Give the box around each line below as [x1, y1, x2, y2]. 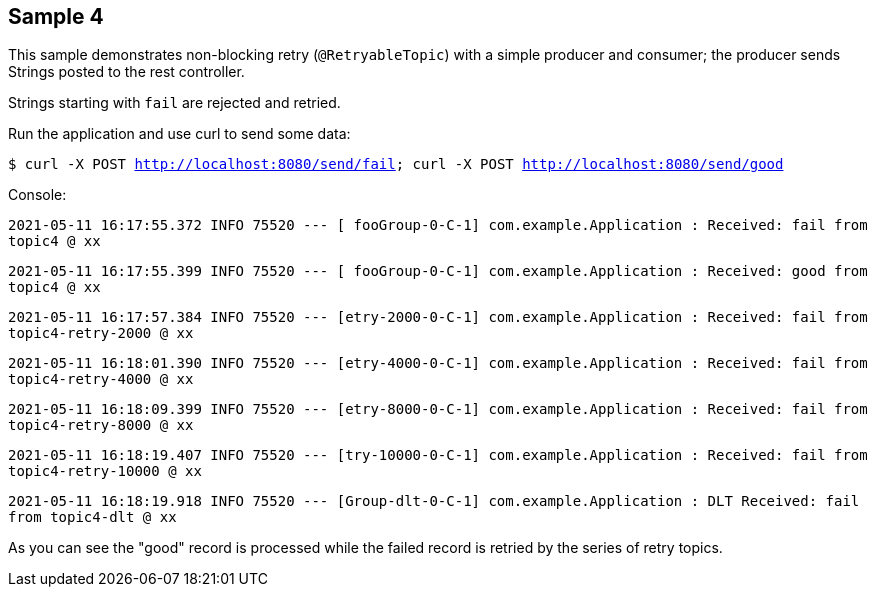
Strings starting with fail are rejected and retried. [8, 94, 341, 112]
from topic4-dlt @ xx [8, 509, 177, 526]
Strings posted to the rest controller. [8, 63, 245, 81]
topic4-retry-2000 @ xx [8, 325, 194, 342]
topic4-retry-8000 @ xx [8, 417, 194, 434]
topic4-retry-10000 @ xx [8, 463, 202, 480]
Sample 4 [8, 4, 104, 29]
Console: [8, 186, 67, 204]
